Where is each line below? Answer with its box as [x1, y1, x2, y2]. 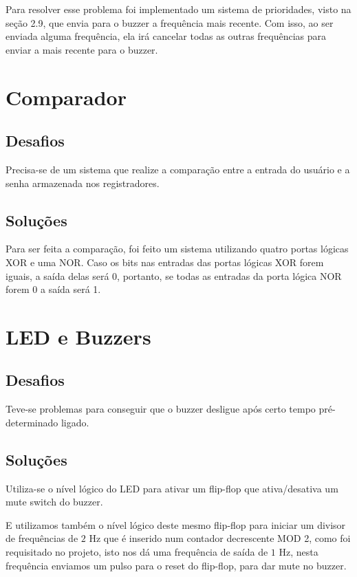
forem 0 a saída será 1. [6, 282, 101, 296]
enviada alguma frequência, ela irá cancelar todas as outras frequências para [6, 29, 327, 43]
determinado [6, 415, 58, 429]
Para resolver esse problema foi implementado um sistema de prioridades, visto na [6, 2, 351, 16]
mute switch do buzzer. [6, 494, 103, 509]
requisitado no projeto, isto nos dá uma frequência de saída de [6, 545, 268, 559]
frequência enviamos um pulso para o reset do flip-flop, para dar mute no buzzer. [6, 558, 347, 572]
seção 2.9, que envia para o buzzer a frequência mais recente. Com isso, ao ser [6, 15, 334, 30]
